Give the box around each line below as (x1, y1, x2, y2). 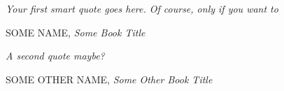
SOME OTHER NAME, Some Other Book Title (6, 71, 213, 86)
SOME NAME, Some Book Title (6, 24, 145, 39)
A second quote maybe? (6, 48, 105, 63)
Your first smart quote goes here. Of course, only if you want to (6, 1, 278, 15)
